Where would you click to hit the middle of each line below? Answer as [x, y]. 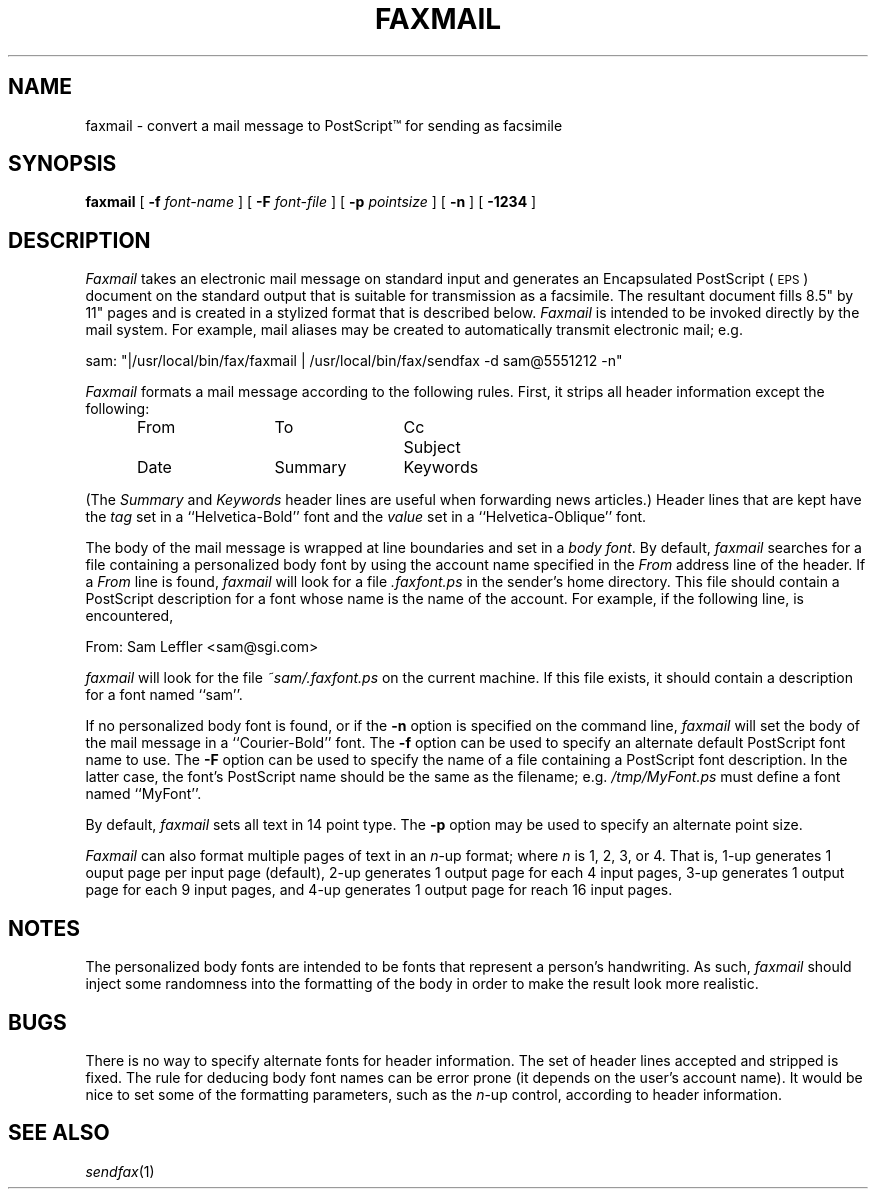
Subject [432, 447]
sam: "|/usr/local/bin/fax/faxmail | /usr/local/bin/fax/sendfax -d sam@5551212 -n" [354, 361]
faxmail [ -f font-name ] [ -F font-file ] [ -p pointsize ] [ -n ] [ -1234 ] [311, 202]
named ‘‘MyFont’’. [143, 794]
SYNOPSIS [62, 164]
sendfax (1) [120, 1171]
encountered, [129, 616]
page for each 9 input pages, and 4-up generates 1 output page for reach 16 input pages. [379, 890]
